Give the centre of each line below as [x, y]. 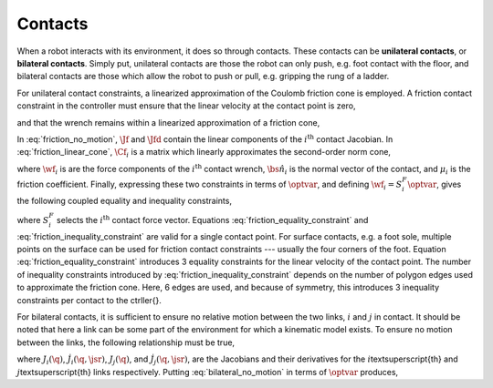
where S [33, 220]
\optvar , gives [435, 184]
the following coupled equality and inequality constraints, [125, 200]
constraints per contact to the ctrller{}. [89, 300]
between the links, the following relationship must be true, [126, 342]
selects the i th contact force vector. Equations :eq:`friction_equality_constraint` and [212, 220]
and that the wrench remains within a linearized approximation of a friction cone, [168, 122]
